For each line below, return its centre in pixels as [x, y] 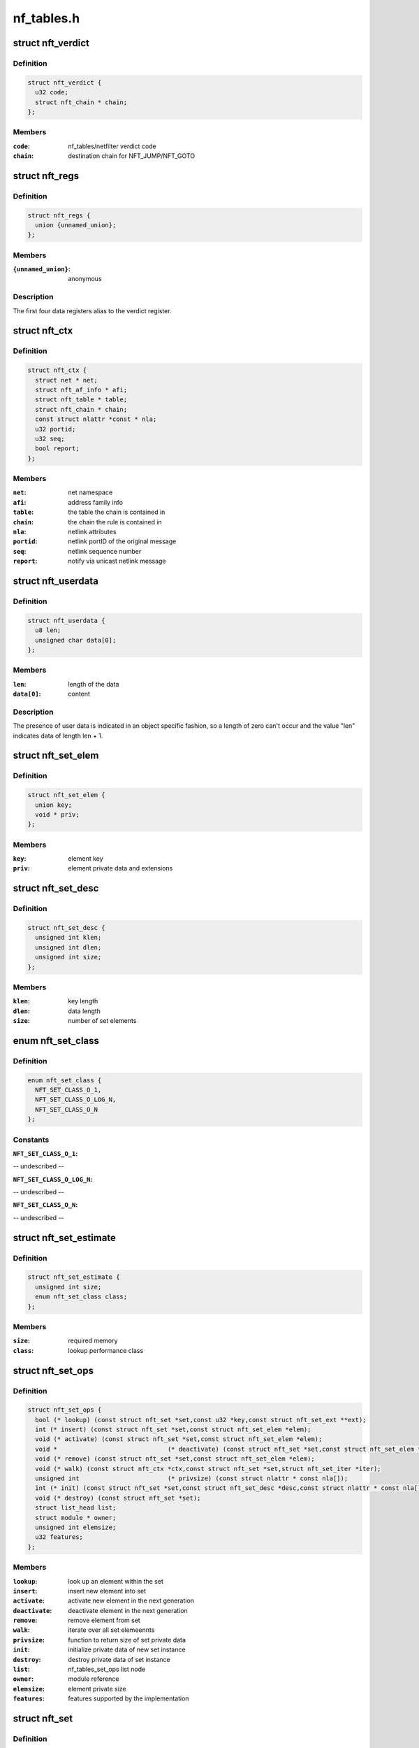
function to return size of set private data [127, 1640]
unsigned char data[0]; [76, 640]
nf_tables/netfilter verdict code [112, 146]
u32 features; [59, 1537]
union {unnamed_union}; [76, 225]
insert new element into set [107, 1591]
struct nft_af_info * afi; [81, 389]
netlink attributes [92, 532]
